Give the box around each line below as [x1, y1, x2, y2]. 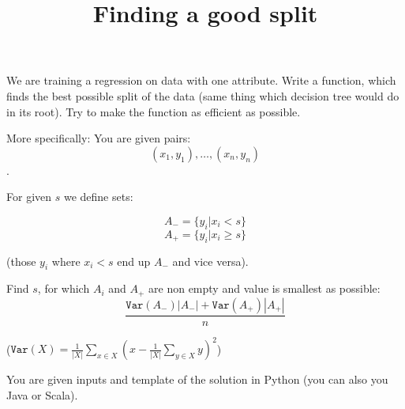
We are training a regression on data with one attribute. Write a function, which [6, 72, 396, 89]
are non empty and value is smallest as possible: [148, 280, 381, 297]
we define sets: [63, 188, 133, 205]
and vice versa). [172, 252, 249, 269]
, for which [37, 280, 90, 297]
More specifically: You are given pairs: [6, 130, 191, 146]
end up [117, 252, 151, 269]
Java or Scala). [6, 386, 78, 403]
